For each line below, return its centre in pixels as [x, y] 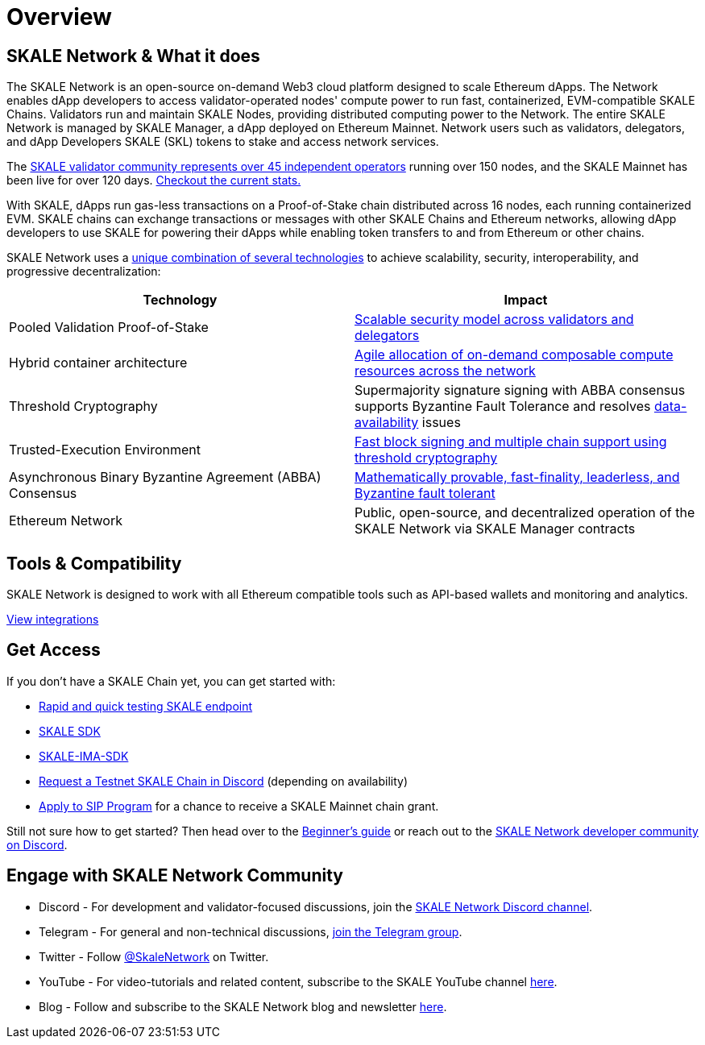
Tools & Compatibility [94, 563]
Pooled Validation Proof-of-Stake [109, 328]
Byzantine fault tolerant [425, 493]
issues [441, 423]
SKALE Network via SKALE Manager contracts [495, 529]
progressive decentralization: [84, 272]
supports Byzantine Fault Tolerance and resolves [503, 406]
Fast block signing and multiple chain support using [511, 442]
